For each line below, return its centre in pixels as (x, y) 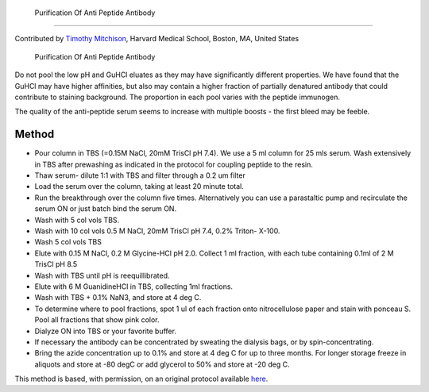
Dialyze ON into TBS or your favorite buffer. (105, 331)
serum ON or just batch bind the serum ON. (106, 209)
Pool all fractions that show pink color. (97, 320)
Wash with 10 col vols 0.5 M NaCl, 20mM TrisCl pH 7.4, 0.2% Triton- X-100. (157, 231)
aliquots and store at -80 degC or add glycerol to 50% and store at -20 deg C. (162, 364)
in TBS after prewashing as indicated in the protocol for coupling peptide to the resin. (174, 164)
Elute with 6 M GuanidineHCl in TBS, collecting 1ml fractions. (134, 286)
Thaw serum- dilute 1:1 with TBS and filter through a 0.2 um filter (140, 175)
